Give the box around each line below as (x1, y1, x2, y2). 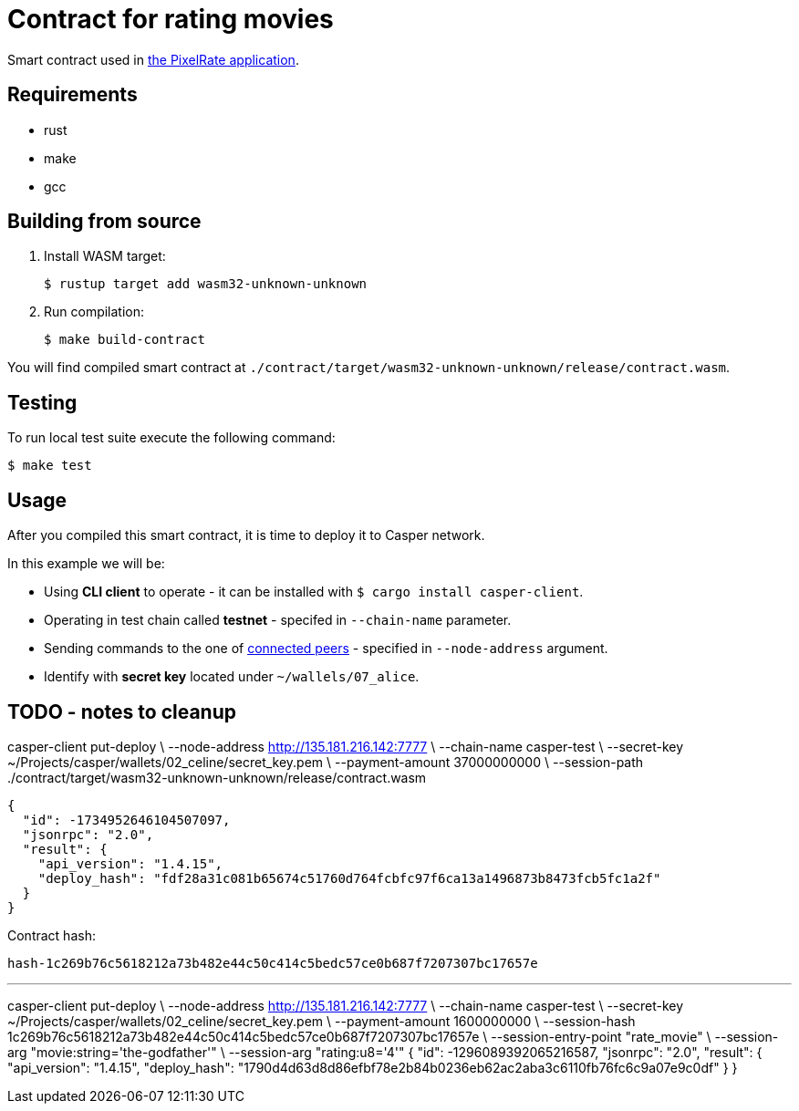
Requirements (7, 83, 138, 107)
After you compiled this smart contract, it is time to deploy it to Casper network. (7, 527, 485, 544)
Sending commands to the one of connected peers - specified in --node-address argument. (44, 640, 608, 657)
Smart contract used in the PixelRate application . (7, 51, 299, 67)
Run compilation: (44, 304, 145, 320)
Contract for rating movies (7, 4, 334, 35)
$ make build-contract (44, 332, 206, 348)
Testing (7, 390, 78, 414)
